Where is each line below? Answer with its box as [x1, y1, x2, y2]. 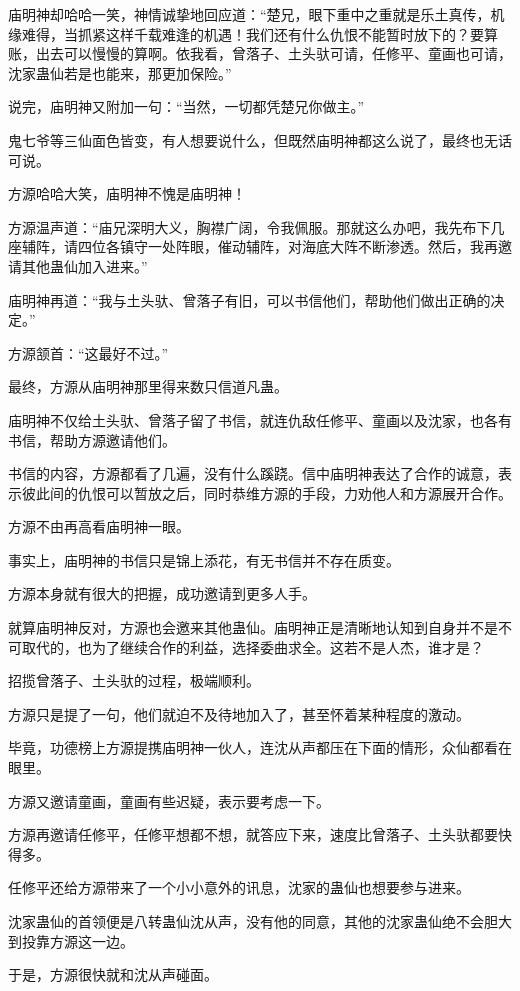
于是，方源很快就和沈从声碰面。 [8, 964, 218, 985]
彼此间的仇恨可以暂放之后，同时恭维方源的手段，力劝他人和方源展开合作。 [21, 482, 512, 503]
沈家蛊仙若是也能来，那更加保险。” [8, 62, 232, 83]
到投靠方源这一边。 [8, 930, 134, 951]
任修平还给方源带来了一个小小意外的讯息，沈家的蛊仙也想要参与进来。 [8, 877, 470, 898]
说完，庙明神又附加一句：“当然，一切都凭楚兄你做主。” [8, 96, 365, 117]
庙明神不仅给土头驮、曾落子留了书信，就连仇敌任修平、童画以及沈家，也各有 [8, 409, 512, 430]
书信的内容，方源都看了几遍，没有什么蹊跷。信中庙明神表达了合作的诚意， [8, 463, 498, 484]
